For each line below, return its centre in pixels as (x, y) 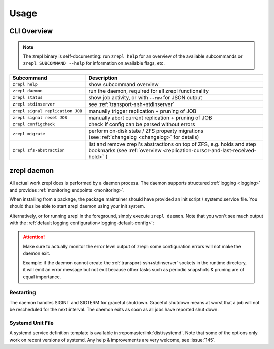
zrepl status (27, 98)
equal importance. (42, 277)
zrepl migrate (29, 134)
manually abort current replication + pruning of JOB (150, 118)
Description (103, 78)
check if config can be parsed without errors (142, 124)
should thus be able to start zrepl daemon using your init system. (77, 206)
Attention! (34, 237)
